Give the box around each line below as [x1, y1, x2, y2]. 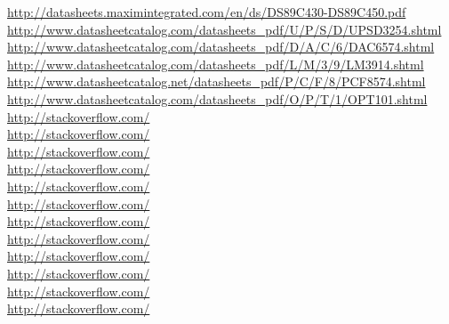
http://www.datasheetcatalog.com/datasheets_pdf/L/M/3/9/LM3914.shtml [7, 54, 424, 73]
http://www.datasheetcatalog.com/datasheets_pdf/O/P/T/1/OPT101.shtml [7, 89, 428, 108]
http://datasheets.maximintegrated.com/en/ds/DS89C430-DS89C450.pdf [7, 3, 406, 20]
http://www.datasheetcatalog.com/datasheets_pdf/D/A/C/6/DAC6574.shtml [7, 37, 435, 56]
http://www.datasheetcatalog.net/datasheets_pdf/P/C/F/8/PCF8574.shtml [7, 72, 426, 91]
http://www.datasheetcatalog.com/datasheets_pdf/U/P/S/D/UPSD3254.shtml [7, 20, 442, 38]
